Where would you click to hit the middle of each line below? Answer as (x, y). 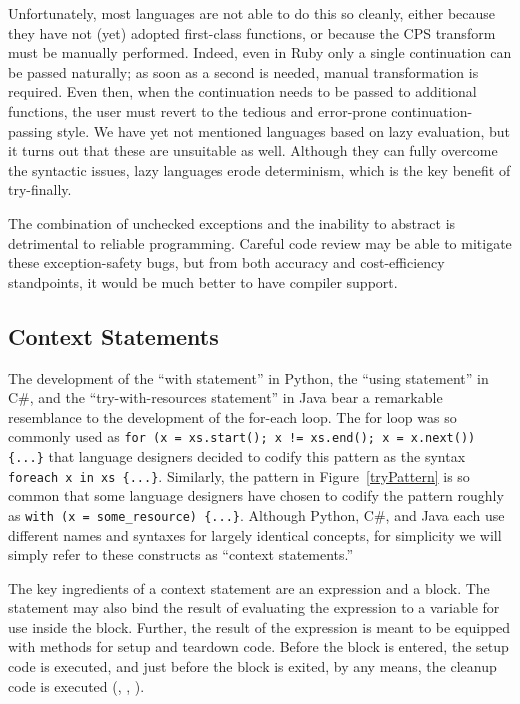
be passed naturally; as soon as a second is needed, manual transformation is (243, 71)
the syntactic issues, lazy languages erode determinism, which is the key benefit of (259, 169)
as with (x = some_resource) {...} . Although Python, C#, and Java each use (256, 514)
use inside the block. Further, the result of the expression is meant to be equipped (259, 626)
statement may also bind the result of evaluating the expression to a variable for (254, 607)
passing (30, 130)
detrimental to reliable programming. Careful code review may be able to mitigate (260, 242)
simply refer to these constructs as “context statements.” (181, 554)
